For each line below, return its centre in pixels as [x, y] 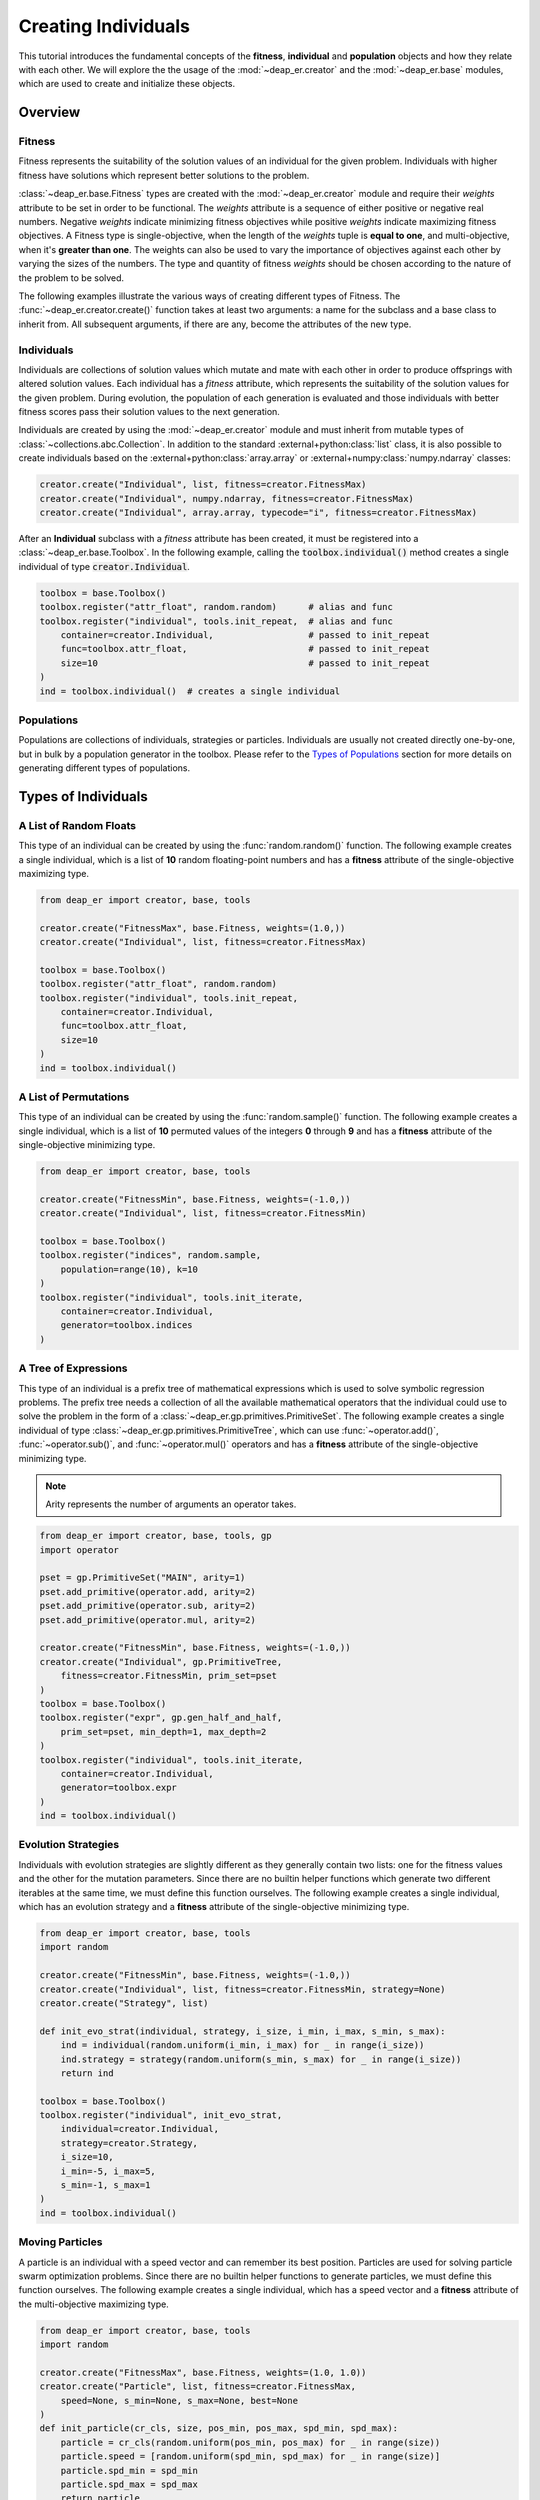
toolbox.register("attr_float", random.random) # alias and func [216, 607]
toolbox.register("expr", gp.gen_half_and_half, [161, 1718]
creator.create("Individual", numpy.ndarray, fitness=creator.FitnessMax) [227, 498]
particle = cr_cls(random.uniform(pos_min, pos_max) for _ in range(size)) [250, 2442]
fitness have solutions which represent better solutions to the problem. [164, 175]
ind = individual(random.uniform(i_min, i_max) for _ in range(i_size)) [242, 2045]
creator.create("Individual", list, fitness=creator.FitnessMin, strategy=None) [242, 1989]
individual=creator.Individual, [140, 2129]
